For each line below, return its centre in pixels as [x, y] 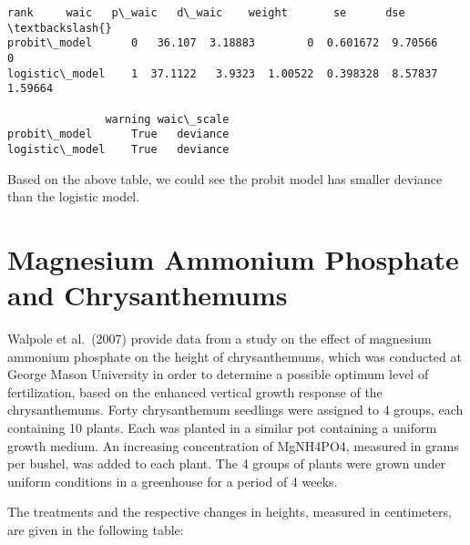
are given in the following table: [96, 530]
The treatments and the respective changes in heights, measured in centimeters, [230, 512]
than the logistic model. [74, 196]
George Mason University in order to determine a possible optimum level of [218, 374]
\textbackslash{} [60, 28]
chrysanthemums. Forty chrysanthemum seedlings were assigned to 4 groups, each [235, 410]
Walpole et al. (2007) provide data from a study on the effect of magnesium [220, 339]
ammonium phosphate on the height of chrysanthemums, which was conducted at [235, 356]
